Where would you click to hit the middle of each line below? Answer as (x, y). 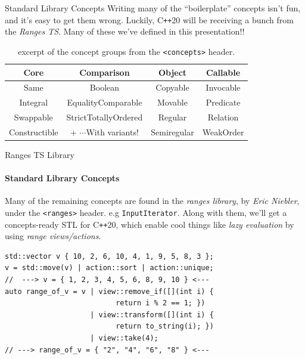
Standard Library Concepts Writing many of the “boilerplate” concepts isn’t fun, (153, 8)
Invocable (223, 87)
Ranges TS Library (40, 154)
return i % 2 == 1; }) (161, 303)
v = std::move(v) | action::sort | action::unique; (109, 268)
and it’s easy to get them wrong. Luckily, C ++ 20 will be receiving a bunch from (149, 19)
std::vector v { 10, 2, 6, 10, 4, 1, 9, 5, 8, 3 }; (109, 256)
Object (172, 72)
